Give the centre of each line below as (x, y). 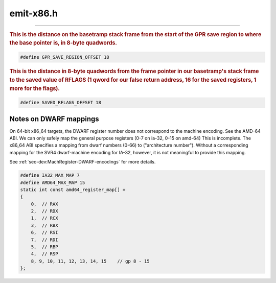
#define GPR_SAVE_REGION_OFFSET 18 (65, 57)
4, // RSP (44, 254)
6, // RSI (44, 233)
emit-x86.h (34, 13)
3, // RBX (44, 225)
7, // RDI (44, 240)
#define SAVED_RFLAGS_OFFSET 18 (61, 103)
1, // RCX (44, 218)
